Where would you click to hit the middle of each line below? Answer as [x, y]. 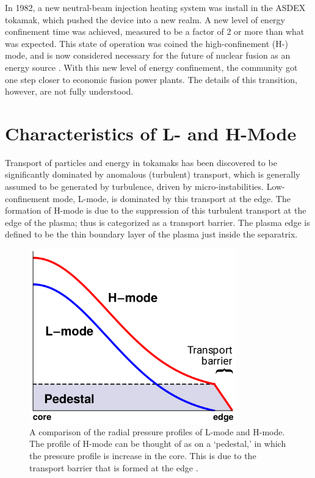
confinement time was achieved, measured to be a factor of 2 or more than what [155, 31]
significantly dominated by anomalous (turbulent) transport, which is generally [153, 174]
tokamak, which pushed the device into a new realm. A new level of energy [145, 19]
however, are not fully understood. [69, 91]
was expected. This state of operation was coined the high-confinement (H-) [147, 43]
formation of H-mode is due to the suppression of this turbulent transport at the [156, 210]
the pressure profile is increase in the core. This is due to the [143, 455]
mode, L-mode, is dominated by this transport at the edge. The [172, 198]
